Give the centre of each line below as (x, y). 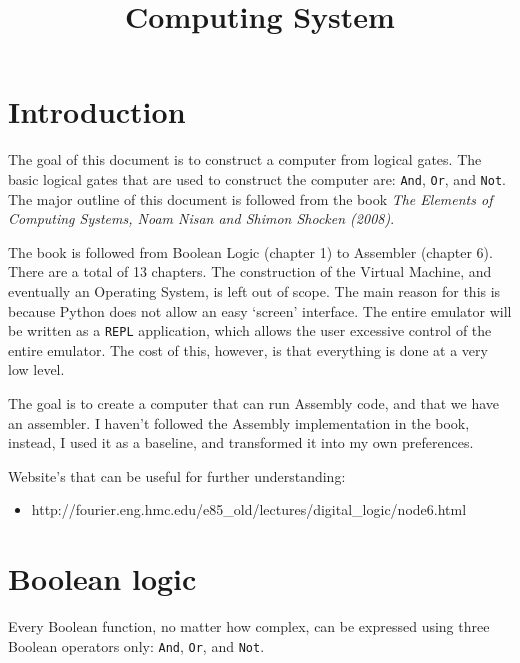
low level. (36, 369)
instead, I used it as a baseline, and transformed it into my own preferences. (241, 442)
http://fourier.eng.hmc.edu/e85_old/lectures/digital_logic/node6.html (249, 509)
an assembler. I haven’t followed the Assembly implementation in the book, (239, 422)
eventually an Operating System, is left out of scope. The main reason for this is (254, 290)
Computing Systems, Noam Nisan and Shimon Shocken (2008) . (201, 218)
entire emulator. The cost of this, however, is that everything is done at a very (248, 349)
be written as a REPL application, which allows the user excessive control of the (250, 330)
